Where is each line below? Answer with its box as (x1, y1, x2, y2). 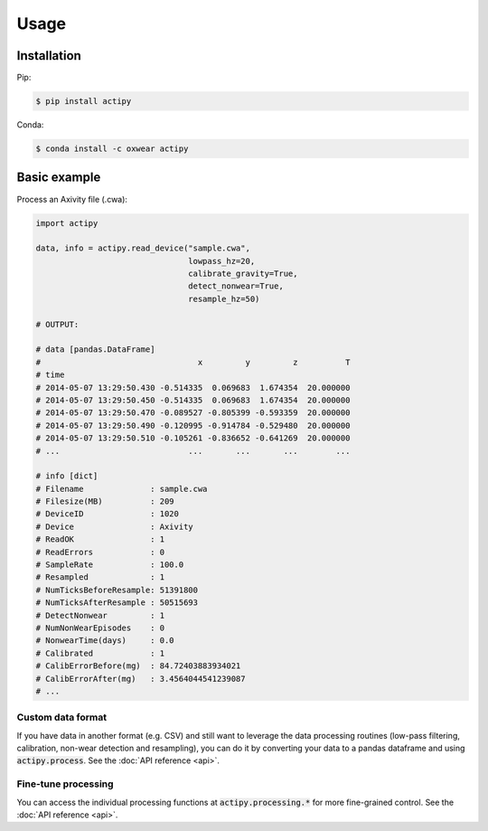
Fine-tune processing (16, 778, 114, 790)
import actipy (35, 218, 99, 228)
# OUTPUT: (35, 319, 80, 329)
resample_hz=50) (188, 294, 260, 304)
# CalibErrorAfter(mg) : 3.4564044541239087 (35, 674, 246, 684)
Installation (16, 48, 81, 63)
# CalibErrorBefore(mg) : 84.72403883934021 (35, 661, 241, 671)
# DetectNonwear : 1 (35, 610, 165, 620)
